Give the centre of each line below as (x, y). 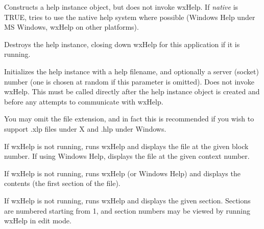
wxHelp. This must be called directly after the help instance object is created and (132, 91)
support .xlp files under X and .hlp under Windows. (85, 128)
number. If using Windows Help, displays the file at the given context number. (127, 156)
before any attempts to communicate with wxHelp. (84, 101)
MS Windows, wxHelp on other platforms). (71, 27)
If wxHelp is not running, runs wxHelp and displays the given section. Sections (127, 200)
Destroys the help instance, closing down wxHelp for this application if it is (122, 44)
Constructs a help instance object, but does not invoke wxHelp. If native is (121, 7)
